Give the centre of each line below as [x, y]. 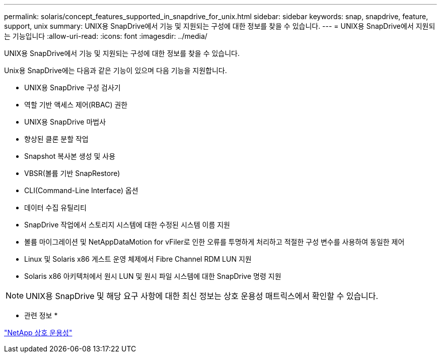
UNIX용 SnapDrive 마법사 [65, 122]
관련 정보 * [41, 315]
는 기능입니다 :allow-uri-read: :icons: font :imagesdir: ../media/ [106, 36]
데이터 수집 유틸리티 [55, 207]
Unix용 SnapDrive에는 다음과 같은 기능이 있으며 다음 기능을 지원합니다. [116, 70]
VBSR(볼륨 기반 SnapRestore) [72, 173]
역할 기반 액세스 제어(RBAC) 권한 [76, 105]
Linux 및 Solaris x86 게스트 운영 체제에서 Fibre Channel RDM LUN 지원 [138, 259]
